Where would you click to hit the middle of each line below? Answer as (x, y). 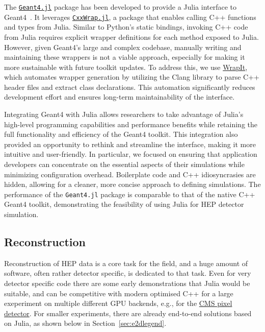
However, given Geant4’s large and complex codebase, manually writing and (123, 47)
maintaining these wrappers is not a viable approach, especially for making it (125, 57)
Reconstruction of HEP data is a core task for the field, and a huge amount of (126, 263)
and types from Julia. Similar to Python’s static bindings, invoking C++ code (126, 27)
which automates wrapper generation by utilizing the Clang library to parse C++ (132, 77)
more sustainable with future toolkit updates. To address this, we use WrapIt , (126, 67)
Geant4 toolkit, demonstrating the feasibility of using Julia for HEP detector (124, 204)
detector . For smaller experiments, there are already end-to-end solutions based (128, 313)
